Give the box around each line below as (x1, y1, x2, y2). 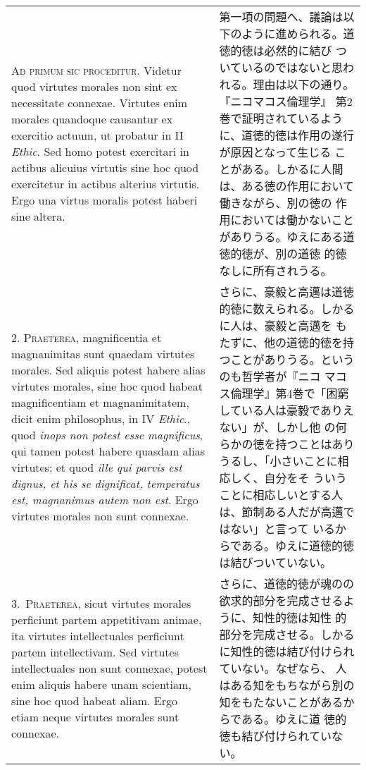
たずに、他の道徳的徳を (219, 334, 343, 350)
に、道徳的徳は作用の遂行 (219, 127, 355, 143)
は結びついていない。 (219, 554, 332, 570)
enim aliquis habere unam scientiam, (11, 676, 191, 692)
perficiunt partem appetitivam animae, (11, 611, 202, 628)
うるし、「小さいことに (219, 453, 338, 469)
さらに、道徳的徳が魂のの (219, 575, 355, 592)
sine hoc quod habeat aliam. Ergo (11, 692, 177, 709)
